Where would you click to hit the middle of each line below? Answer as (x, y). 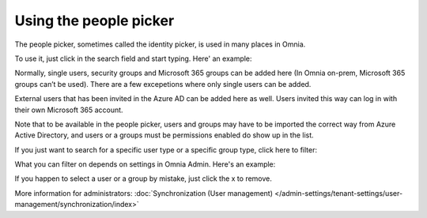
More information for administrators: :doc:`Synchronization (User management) (144, 193)
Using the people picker (94, 21)
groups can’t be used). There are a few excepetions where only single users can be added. (163, 84)
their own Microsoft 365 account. (69, 110)
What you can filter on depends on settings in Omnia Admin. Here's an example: (145, 164)
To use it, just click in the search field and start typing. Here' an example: (133, 58)
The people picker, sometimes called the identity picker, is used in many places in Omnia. (160, 44)
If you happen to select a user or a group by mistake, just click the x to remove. (144, 179)
